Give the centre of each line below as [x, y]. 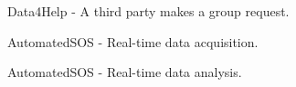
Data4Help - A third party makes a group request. [148, 11]
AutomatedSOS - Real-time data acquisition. [133, 41]
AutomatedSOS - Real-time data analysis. [125, 72]
